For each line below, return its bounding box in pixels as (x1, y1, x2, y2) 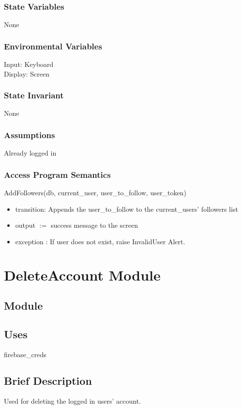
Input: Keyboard (4, 59, 54, 69)
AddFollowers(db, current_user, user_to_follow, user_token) (4, 188, 186, 198)
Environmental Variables (4, 40, 102, 52)
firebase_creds (4, 349, 46, 359)
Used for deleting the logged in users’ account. (4, 395, 141, 406)
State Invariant (4, 89, 64, 101)
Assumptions (4, 128, 55, 141)
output (15, 220, 36, 230)
